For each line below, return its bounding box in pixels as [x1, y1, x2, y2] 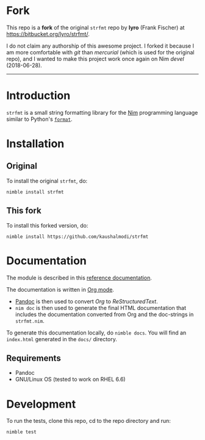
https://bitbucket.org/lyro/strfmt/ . [6, 30, 90, 37]
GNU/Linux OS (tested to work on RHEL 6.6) [15, 376, 126, 383]
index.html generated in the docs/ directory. [6, 335, 118, 342]
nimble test [6, 429, 37, 435]
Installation [6, 137, 65, 151]
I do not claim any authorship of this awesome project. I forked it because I [6, 42, 194, 49]
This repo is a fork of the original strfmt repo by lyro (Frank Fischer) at [6, 24, 185, 31]
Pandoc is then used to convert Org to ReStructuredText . [15, 297, 158, 305]
